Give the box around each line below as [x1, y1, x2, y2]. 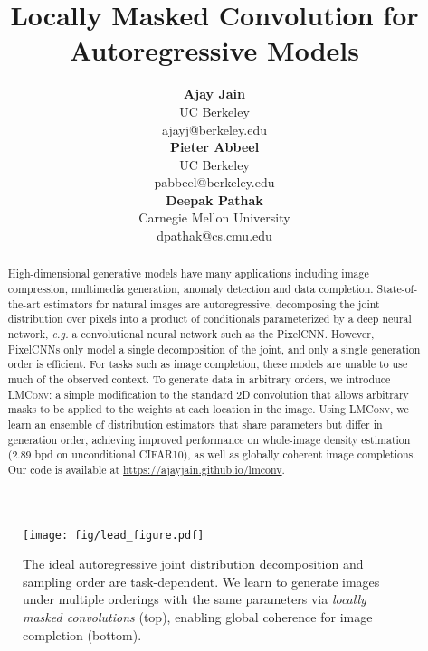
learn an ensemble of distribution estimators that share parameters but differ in [7, 417, 383, 432]
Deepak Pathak [166, 190, 263, 209]
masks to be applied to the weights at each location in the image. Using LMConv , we [7, 401, 409, 417]
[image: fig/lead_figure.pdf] [23, 528, 204, 542]
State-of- [376, 281, 418, 297]
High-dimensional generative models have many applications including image [7, 266, 369, 281]
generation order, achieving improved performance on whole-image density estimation [7, 431, 411, 447]
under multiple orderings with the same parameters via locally [23, 590, 366, 609]
